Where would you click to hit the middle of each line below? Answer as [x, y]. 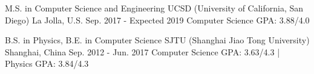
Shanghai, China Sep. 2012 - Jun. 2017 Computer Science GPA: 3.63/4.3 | [142, 51]
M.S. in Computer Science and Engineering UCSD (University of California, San [154, 8]
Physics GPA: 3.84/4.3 [47, 63]
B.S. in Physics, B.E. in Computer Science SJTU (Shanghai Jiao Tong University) [157, 40]
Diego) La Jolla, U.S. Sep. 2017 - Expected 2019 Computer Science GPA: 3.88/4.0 [157, 20]
